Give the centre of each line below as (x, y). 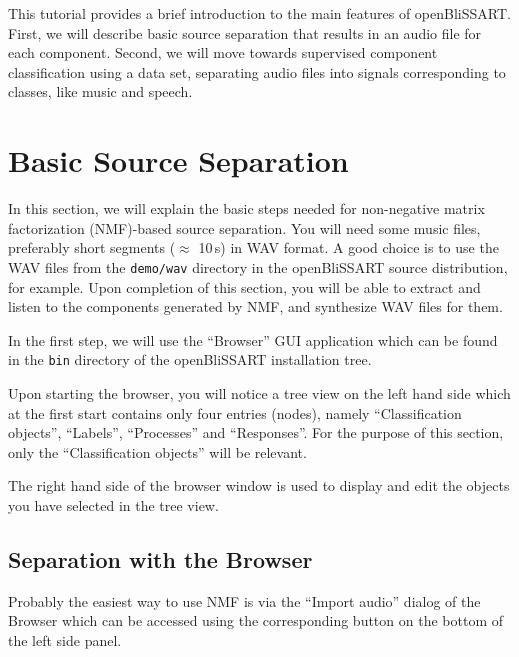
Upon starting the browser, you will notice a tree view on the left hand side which (259, 392)
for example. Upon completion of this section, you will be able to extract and (244, 286)
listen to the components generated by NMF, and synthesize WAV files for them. (255, 306)
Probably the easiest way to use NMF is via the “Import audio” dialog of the (244, 600)
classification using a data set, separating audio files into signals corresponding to (257, 71)
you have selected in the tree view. (113, 504)
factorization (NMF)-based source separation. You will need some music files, (244, 227)
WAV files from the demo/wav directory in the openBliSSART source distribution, (258, 266)
